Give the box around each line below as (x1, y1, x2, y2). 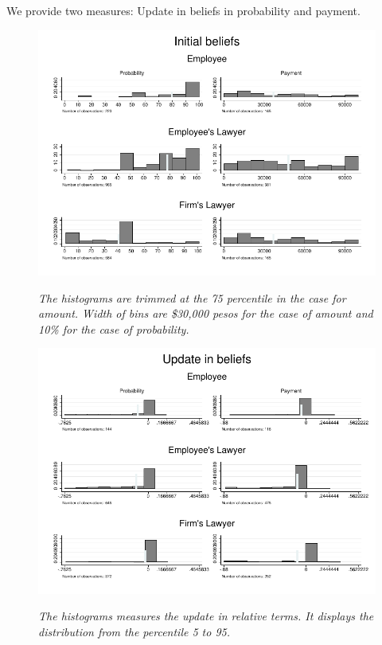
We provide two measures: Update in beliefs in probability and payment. (6, 2, 361, 18)
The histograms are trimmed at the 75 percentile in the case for (38, 289, 346, 306)
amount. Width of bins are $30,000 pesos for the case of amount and (38, 305, 373, 322)
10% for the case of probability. (38, 320, 189, 337)
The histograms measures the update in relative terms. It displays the (38, 608, 374, 624)
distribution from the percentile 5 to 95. (38, 623, 231, 639)
